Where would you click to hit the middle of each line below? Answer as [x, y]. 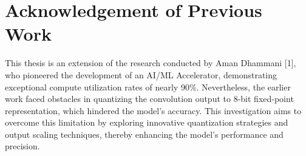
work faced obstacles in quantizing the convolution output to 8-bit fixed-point [149, 99]
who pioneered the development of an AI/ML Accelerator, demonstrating [141, 74]
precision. [22, 146]
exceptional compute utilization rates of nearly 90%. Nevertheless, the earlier [148, 86]
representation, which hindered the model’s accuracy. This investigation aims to [153, 110]
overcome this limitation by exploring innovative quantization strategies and [147, 122]
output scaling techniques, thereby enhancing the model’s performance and [144, 134]
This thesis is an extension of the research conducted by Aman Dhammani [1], [151, 63]
